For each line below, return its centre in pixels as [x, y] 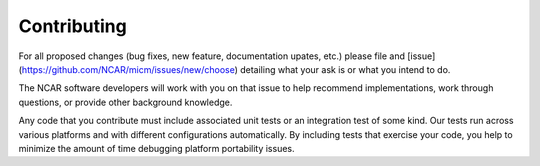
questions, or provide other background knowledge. [125, 102]
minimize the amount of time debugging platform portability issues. [156, 148]
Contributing [72, 26]
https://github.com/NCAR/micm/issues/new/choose [128, 69]
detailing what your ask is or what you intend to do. [345, 69]
